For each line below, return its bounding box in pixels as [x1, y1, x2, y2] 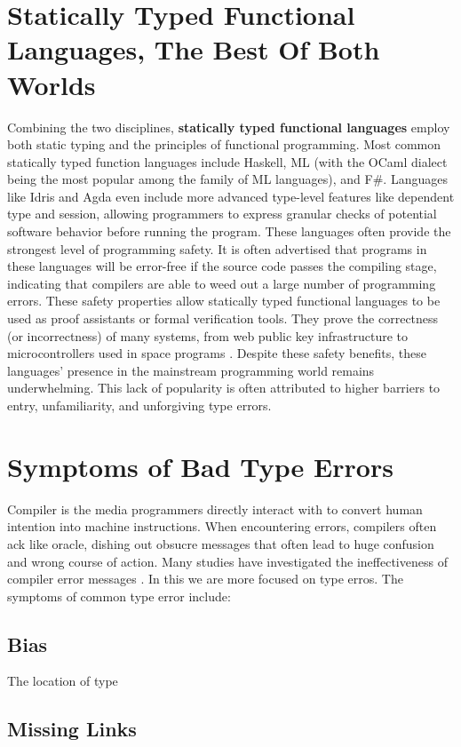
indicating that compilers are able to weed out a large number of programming [7, 274, 436, 292]
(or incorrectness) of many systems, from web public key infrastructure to [7, 326, 409, 345]
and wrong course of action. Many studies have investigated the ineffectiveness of [7, 552, 448, 570]
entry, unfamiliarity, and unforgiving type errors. [7, 396, 272, 414]
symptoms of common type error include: [7, 586, 231, 605]
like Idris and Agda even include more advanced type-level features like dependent [7, 187, 455, 205]
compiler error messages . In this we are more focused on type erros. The [7, 569, 403, 588]
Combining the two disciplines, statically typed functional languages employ [7, 117, 450, 136]
